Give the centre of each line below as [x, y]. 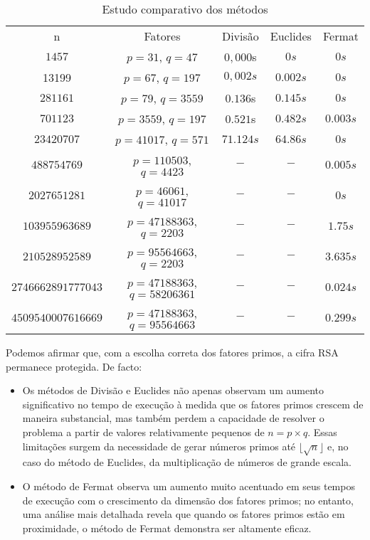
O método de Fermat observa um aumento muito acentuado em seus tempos [189, 486]
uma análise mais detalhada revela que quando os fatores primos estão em [184, 514]
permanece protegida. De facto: [74, 366]
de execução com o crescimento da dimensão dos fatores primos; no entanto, [188, 500]
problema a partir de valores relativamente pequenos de [143, 432]
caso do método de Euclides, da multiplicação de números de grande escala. [187, 462]
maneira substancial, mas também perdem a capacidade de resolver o [173, 418]
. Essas [322, 432]
